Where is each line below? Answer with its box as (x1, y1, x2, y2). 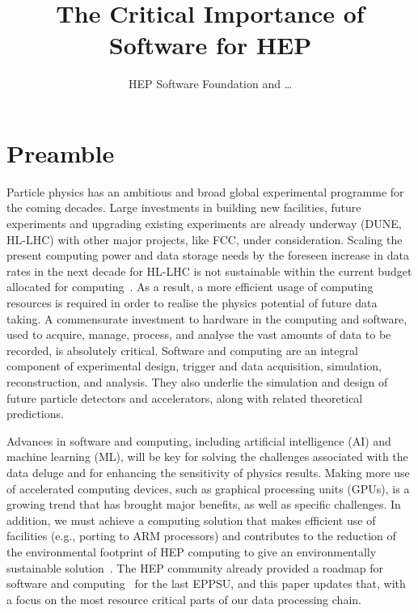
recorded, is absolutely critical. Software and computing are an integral (6, 341, 358, 358)
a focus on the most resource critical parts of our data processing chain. (6, 590, 361, 607)
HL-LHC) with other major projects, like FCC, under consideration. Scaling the (6, 230, 403, 247)
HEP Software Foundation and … (128, 75, 293, 92)
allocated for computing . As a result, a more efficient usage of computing (6, 278, 374, 295)
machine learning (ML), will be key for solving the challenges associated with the (6, 448, 408, 465)
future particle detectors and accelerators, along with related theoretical (6, 389, 363, 406)
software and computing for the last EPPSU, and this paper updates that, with (6, 575, 406, 592)
